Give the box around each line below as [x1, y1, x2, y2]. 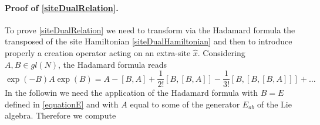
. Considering [197, 46, 245, 58]
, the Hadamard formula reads [58, 58, 167, 70]
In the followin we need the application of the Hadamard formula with [5, 86, 258, 99]
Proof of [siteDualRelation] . [5, 1, 119, 13]
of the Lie [257, 98, 292, 110]
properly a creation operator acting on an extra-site [5, 46, 191, 58]
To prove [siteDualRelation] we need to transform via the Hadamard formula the [5, 23, 295, 36]
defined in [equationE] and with [5, 98, 119, 110]
